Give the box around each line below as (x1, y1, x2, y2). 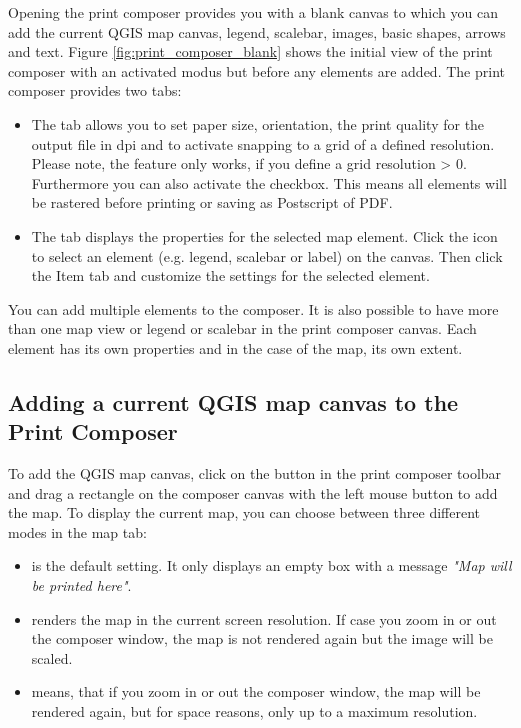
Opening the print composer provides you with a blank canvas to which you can (8, 2, 498, 22)
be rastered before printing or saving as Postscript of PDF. (31, 192, 393, 213)
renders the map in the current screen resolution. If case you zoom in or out (31, 608, 497, 629)
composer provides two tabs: (8, 80, 182, 101)
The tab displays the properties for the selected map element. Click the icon (31, 225, 498, 246)
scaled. (31, 647, 73, 668)
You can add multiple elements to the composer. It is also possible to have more (8, 298, 499, 319)
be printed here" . (31, 575, 132, 596)
